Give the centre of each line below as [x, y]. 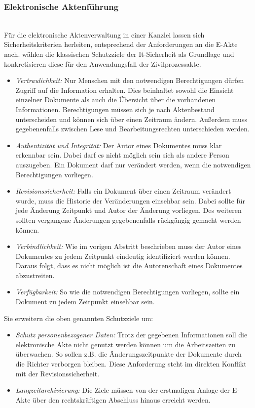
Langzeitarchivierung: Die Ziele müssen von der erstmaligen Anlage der [123, 390]
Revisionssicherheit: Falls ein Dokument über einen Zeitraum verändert [123, 191]
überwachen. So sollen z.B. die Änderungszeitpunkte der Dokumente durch [128, 354]
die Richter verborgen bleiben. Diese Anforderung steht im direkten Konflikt [131, 364]
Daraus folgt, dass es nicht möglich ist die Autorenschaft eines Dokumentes [129, 265]
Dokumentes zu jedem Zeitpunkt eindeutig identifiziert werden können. [123, 256]
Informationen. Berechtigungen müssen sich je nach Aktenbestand [115, 109]
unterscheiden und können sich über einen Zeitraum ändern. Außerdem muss [131, 119]
